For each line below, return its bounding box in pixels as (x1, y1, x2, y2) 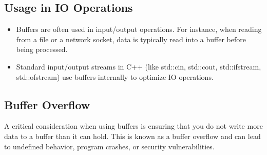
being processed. (16, 44, 68, 55)
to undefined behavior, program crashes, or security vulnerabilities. (4, 141, 215, 151)
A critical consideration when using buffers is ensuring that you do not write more (4, 120, 263, 131)
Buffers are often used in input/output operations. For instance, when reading (16, 24, 262, 35)
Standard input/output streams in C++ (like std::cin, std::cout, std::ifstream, (16, 61, 261, 72)
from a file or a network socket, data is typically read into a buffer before (16, 33, 246, 44)
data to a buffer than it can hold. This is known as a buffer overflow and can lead (4, 130, 261, 141)
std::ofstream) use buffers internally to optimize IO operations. (16, 71, 214, 82)
